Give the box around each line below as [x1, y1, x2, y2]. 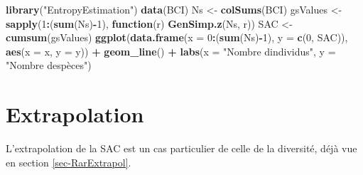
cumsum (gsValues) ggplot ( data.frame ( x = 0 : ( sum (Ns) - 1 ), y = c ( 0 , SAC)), [6, 30, 348, 45]
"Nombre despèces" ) [6, 58, 92, 73]
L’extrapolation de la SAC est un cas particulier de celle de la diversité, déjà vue [6, 141, 357, 156]
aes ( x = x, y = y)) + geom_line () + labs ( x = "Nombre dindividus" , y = [6, 43, 336, 58]
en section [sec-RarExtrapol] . [6, 154, 131, 169]
